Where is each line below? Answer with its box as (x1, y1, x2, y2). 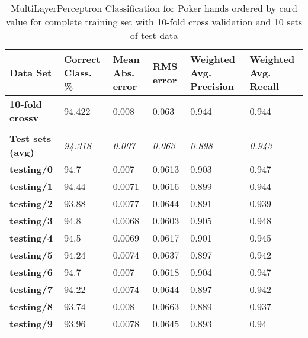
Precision (190, 79, 234, 93)
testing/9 (9, 317, 53, 330)
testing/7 (9, 282, 53, 296)
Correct (64, 52, 101, 66)
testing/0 (9, 162, 53, 176)
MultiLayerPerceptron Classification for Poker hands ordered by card (11, 1, 297, 15)
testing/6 (9, 265, 53, 279)
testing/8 (9, 300, 53, 313)
